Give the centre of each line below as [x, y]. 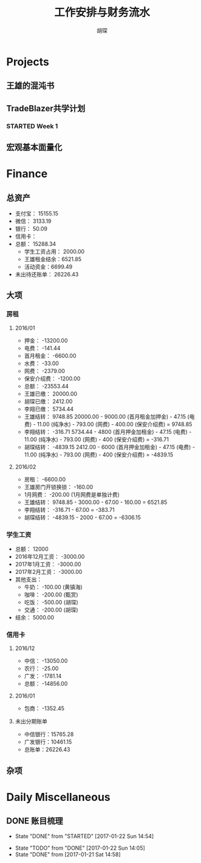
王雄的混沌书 [30, 86]
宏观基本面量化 [34, 148]
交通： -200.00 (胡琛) [51, 610]
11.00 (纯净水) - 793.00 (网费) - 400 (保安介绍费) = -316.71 [96, 439]
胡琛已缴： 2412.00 [48, 401]
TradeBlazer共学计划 [46, 108]
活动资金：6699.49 [48, 267]
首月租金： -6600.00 [50, 355]
